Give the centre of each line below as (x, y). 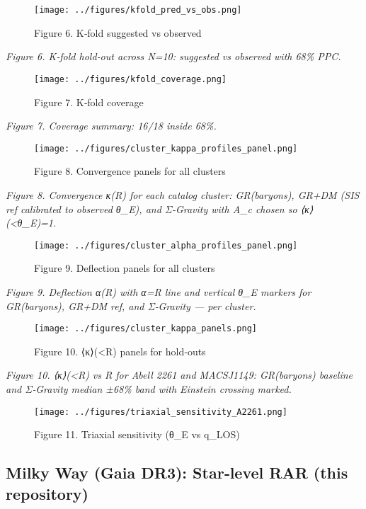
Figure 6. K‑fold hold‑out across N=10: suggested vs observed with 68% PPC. (173, 56)
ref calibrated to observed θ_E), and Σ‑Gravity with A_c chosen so (151, 208)
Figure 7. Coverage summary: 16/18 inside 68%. (111, 126)
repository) (47, 493)
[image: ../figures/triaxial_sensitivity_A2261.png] (161, 412)
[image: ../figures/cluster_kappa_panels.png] (145, 329)
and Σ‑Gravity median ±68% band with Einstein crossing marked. (149, 389)
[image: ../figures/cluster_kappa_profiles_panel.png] (166, 148)
